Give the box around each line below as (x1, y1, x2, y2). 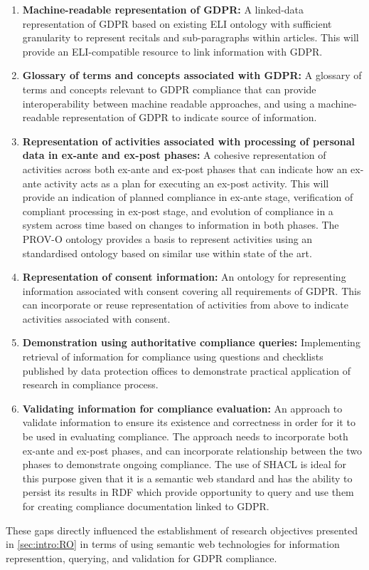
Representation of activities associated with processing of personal (22, 133, 355, 148)
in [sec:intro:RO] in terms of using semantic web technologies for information (6, 537, 340, 551)
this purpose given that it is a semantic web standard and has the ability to (22, 470, 353, 485)
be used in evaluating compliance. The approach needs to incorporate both (22, 429, 348, 444)
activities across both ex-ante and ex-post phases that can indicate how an (22, 161, 348, 176)
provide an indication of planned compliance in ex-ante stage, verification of (22, 190, 353, 204)
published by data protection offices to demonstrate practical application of (22, 363, 351, 378)
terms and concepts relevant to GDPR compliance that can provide (22, 81, 316, 96)
